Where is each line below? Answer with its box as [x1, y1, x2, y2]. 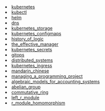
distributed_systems [11, 57, 53, 63]
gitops [11, 52, 24, 58]
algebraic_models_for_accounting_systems [11, 79, 100, 84]
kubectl [11, 9, 27, 15]
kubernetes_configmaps [11, 31, 61, 36]
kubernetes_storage [11, 25, 53, 31]
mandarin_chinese [11, 68, 49, 74]
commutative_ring [11, 89, 48, 95]
